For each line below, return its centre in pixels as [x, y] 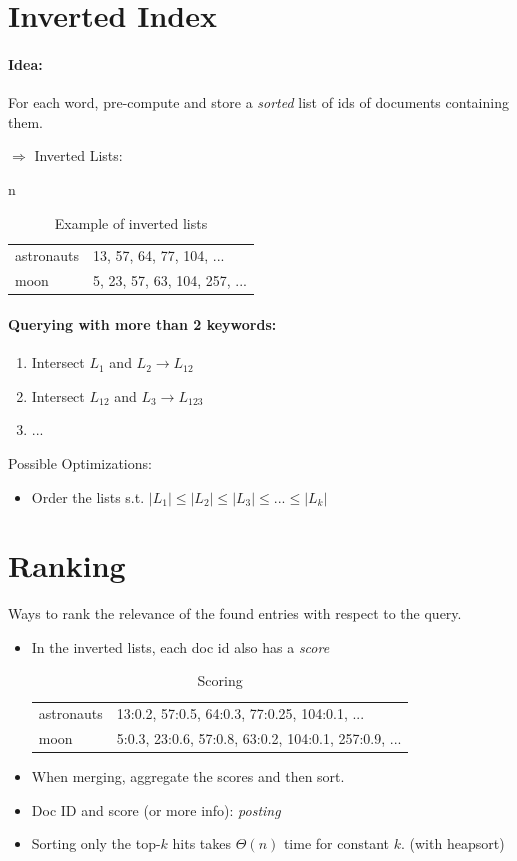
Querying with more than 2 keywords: [142, 323]
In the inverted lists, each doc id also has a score [180, 646]
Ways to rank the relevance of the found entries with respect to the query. [235, 613]
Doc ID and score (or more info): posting [156, 809]
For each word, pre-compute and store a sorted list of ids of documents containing [258, 102]
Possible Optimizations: [80, 462]
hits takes [202, 843]
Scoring [220, 680]
